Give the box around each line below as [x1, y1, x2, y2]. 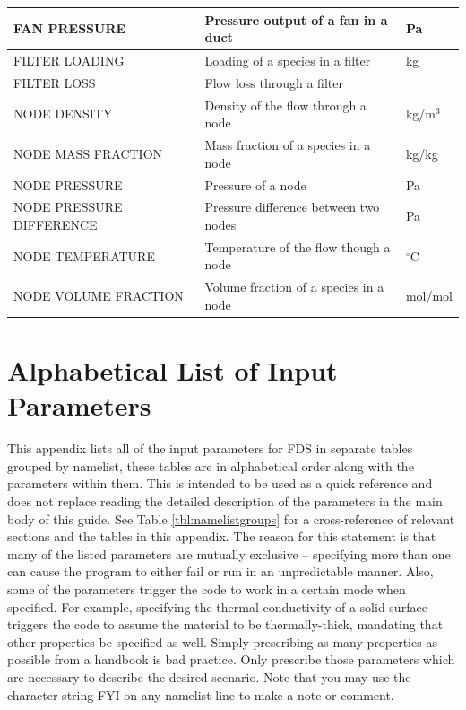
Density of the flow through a [204, 95, 367, 114]
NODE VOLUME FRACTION [13, 286, 184, 305]
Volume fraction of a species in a [204, 277, 384, 296]
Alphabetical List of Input [7, 352, 338, 389]
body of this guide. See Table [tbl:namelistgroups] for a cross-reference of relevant [7, 509, 455, 528]
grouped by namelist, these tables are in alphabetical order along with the [7, 456, 414, 475]
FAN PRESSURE [13, 19, 126, 38]
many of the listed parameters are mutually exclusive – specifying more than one [7, 544, 451, 563]
